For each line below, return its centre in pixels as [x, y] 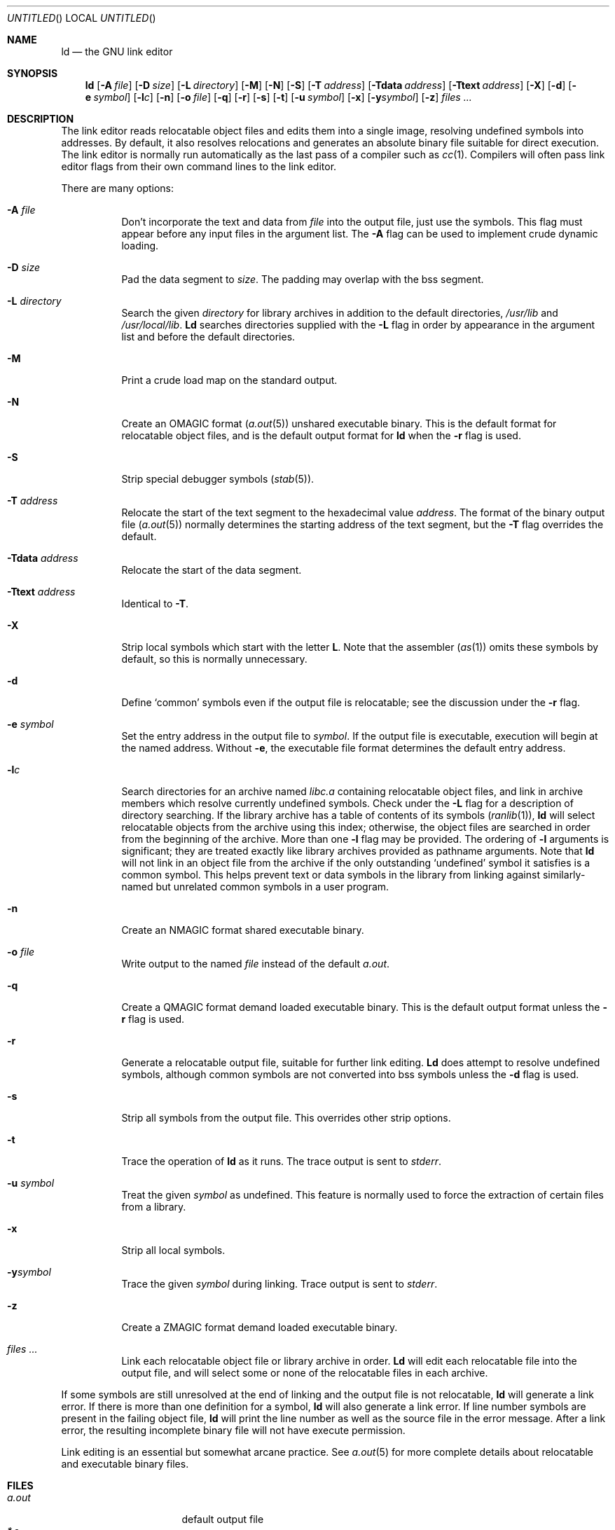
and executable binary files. [125, 1464]
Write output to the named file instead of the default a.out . [256, 964]
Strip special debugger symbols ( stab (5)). [218, 479]
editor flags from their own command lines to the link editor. [199, 166]
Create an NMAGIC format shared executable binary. [243, 930]
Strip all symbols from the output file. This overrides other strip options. [286, 1118]
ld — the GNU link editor [117, 51]
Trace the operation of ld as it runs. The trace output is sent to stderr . [282, 1161]
